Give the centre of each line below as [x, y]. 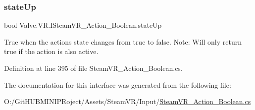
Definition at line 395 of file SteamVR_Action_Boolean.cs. [93, 68]
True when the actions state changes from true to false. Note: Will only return [123, 41]
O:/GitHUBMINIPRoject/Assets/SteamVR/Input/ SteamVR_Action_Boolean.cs [127, 101]
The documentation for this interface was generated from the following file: [118, 84]
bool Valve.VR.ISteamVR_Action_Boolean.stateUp [83, 25]
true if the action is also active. [51, 51]
